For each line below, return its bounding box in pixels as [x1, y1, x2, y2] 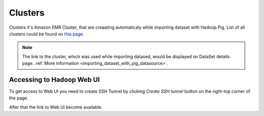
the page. [9, 95, 29, 101]
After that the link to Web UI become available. [9, 104, 103, 110]
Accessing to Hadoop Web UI [9, 76, 100, 84]
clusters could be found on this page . [9, 31, 85, 37]
